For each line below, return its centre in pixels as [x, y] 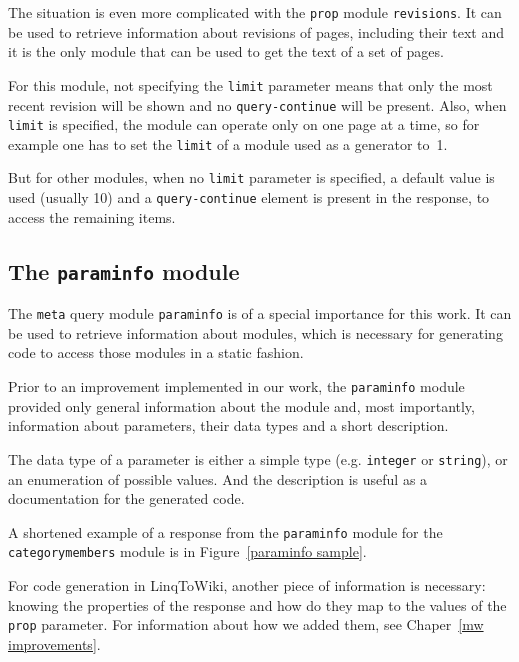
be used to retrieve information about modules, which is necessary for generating [255, 332]
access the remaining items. [92, 216]
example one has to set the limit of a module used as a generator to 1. [228, 143]
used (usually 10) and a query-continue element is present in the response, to [249, 197]
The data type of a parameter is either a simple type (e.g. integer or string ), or [258, 458]
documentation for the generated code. [126, 498]
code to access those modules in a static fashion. [156, 352]
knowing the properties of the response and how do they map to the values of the [257, 604]
